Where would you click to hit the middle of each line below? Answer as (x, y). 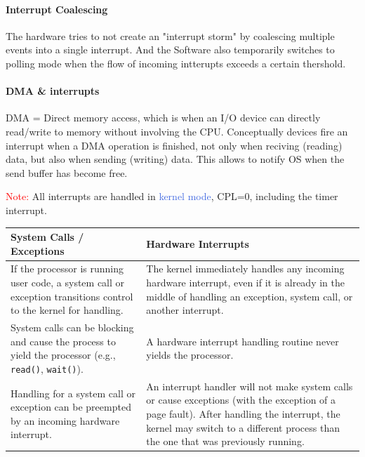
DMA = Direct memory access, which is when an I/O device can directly (163, 118)
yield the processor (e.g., (63, 355)
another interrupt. (185, 310)
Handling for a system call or (73, 393)
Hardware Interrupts (198, 243)
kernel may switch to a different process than (243, 427)
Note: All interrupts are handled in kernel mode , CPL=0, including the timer (172, 196)
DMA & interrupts (53, 91)
